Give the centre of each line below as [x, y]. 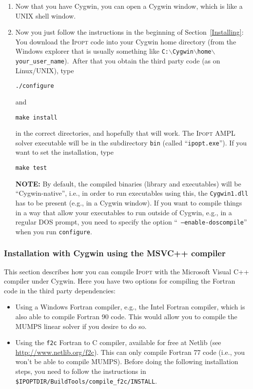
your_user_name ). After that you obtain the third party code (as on [118, 61]
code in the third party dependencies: [60, 290]
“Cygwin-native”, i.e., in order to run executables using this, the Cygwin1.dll [132, 193]
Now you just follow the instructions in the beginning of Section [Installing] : [129, 32]
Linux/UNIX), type [45, 70]
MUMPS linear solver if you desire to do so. [81, 326]
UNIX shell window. [46, 15]
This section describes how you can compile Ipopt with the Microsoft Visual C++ [126, 271]
